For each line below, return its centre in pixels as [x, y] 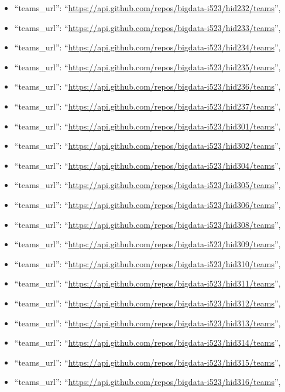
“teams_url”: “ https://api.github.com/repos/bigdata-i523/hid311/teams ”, [147, 283]
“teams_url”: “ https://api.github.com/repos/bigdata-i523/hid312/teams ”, [147, 303]
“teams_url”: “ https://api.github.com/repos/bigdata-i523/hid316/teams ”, [147, 382]
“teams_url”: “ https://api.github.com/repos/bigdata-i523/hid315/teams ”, [147, 362]
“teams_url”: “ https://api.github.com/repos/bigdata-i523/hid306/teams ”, [147, 204]
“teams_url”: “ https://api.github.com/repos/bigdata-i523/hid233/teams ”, [147, 27]
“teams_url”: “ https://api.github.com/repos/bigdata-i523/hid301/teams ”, [147, 126]
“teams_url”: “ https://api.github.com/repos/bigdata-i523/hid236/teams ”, [147, 86]
